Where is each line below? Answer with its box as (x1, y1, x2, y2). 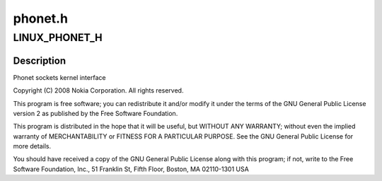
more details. (13, 142, 52, 151)
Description (13, 54, 66, 66)
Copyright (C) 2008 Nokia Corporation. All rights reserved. (13, 86, 184, 95)
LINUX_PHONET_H (13, 31, 103, 44)
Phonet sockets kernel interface (13, 73, 106, 81)
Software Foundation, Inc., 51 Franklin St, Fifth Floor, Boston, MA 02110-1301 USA (13, 165, 249, 173)
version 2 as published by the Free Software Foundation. (13, 109, 178, 117)
